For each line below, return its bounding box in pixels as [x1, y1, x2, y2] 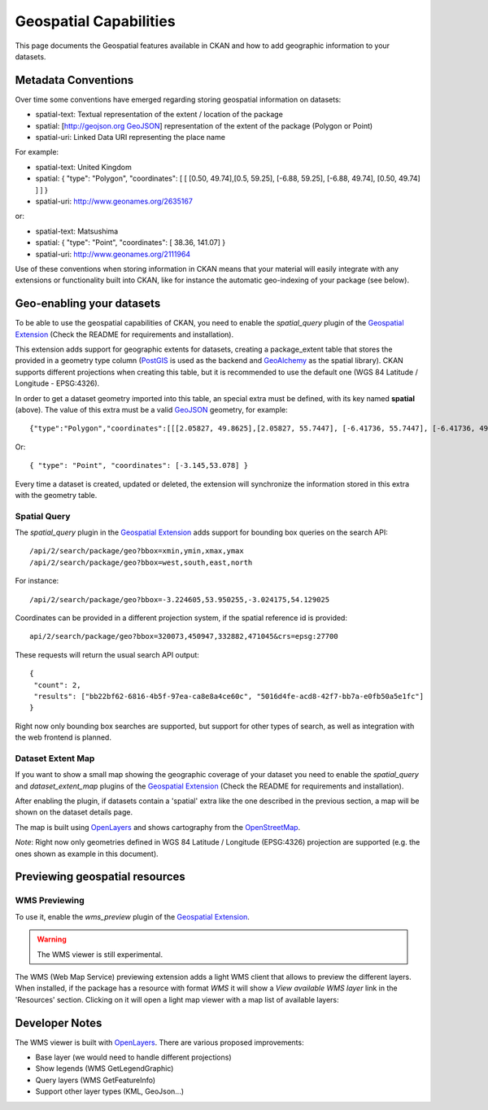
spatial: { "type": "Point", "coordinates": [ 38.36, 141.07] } [35, 238, 226, 247]
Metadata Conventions [15, 73, 134, 87]
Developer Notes [15, 1016, 102, 1029]
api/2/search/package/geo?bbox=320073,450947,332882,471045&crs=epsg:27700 [29, 631, 338, 641]
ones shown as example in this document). [15, 849, 159, 859]
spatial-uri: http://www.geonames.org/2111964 [35, 249, 191, 259]
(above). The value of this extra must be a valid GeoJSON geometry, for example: [15, 404, 288, 414]
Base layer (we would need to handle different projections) [35, 1052, 232, 1062]
